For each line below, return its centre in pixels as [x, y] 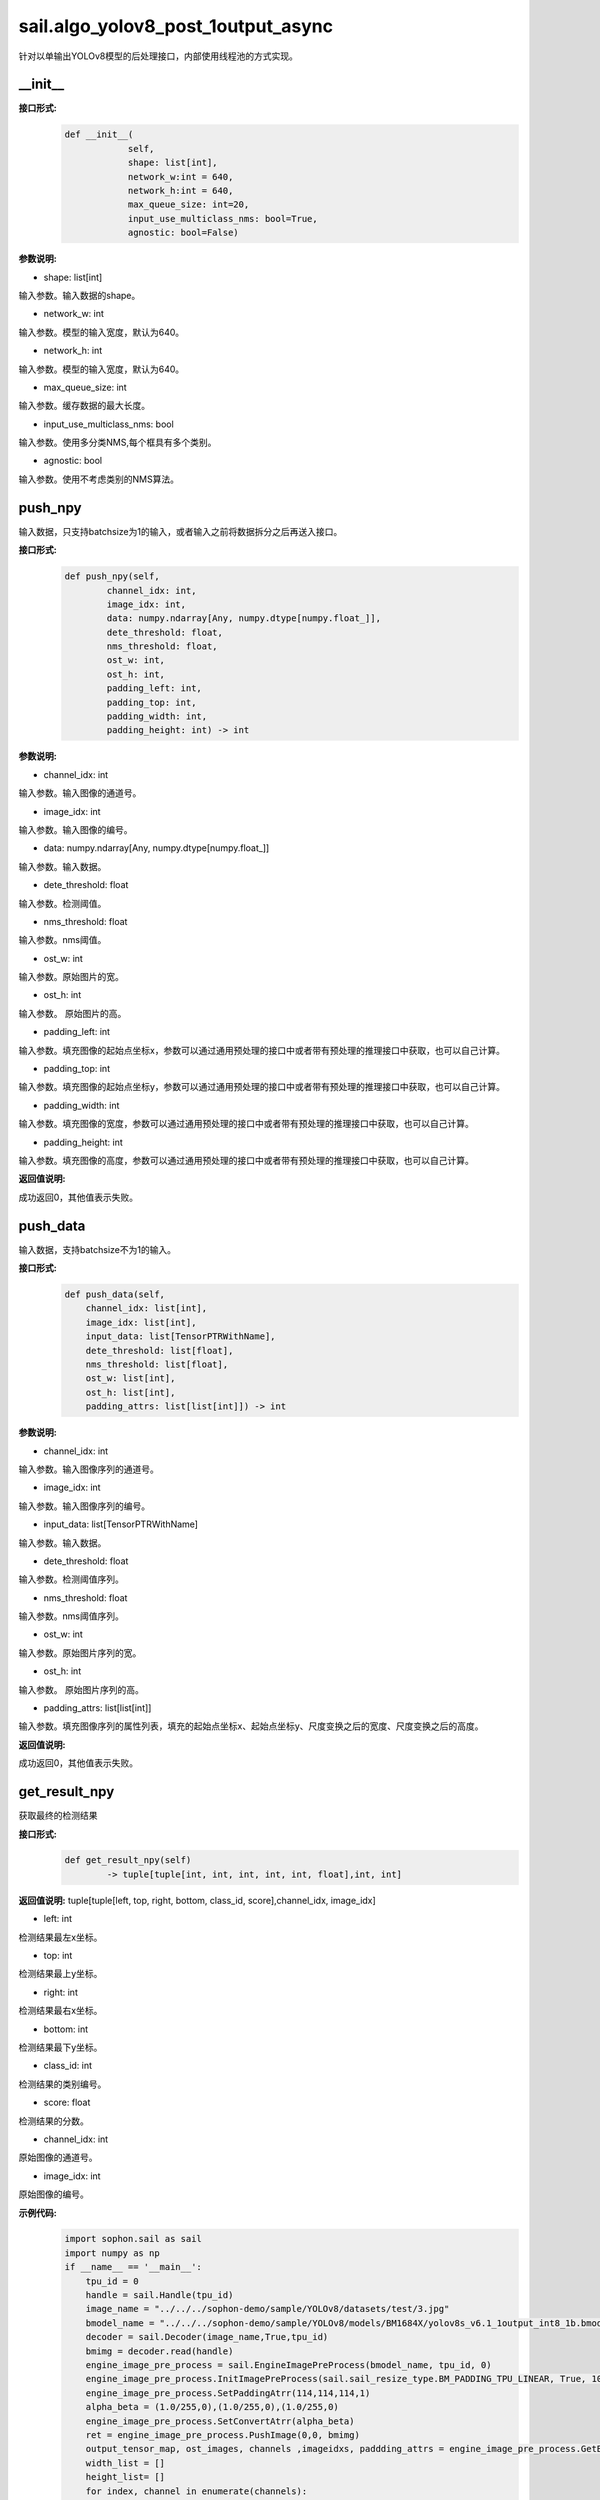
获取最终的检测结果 [58, 1816]
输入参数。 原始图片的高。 [72, 1013]
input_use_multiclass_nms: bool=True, [223, 218]
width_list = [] [125, 2463]
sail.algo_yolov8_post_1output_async [176, 26]
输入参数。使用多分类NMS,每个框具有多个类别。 [117, 442]
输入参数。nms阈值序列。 [71, 1616]
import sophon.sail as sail [133, 2239]
